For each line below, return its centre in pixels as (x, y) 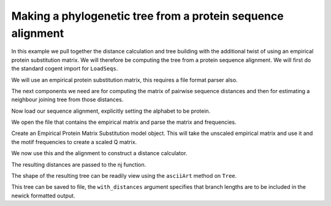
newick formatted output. (43, 196)
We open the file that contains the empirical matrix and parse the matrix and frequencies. (124, 122)
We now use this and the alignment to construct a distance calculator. (99, 153)
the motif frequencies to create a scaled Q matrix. (74, 142)
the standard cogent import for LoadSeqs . (65, 69)
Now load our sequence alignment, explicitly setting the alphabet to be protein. (111, 111)
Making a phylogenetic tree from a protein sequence (148, 16)
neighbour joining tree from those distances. (67, 100)
